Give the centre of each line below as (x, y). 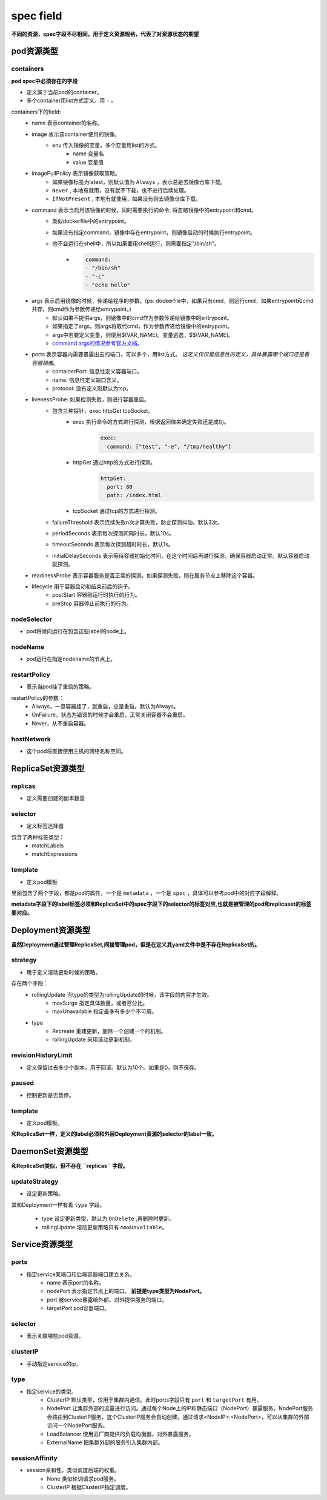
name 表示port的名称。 (76, 1283)
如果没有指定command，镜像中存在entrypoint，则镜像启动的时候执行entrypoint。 (154, 232)
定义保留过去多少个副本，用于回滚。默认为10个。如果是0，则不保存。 (113, 1067)
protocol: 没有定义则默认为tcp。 (92, 388)
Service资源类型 (42, 1244)
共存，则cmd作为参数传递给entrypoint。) (81, 309)
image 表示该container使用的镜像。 (76, 134)
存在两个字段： (30, 983)
